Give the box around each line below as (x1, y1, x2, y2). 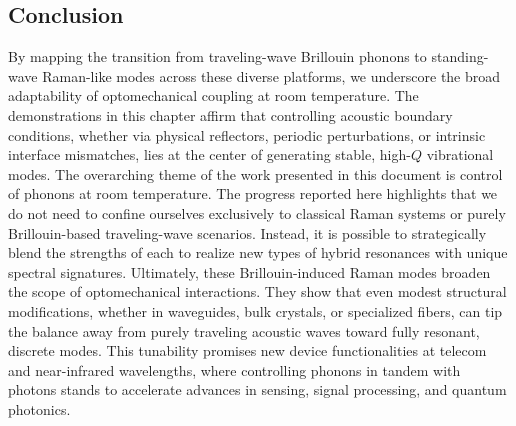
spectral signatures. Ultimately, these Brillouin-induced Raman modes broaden (8, 261, 491, 282)
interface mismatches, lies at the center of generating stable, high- (8, 144, 411, 165)
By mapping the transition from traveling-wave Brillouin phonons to (8, 46, 427, 67)
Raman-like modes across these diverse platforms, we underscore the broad (42, 65, 501, 86)
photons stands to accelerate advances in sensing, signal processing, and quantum (8, 379, 507, 400)
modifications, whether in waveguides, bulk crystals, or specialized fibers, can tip (8, 300, 503, 321)
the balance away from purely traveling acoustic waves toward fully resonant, (8, 320, 480, 341)
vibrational (426, 144, 494, 165)
